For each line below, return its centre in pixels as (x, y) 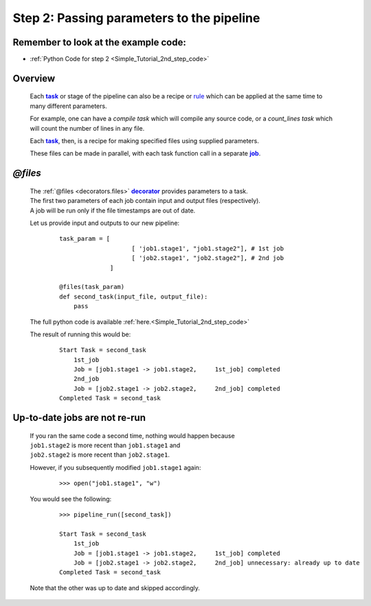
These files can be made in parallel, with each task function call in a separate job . (145, 153)
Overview (34, 78)
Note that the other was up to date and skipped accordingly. (115, 587)
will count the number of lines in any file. (87, 128)
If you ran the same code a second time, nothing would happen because (132, 435)
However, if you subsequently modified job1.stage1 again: (115, 467)
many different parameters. (68, 106)
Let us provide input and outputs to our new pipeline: (105, 223)
